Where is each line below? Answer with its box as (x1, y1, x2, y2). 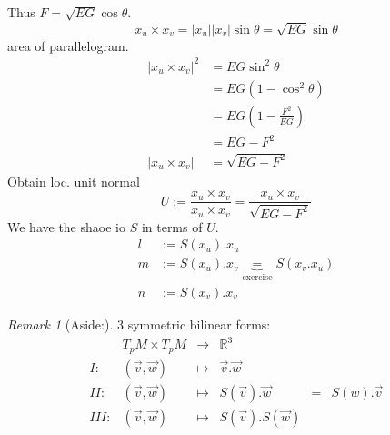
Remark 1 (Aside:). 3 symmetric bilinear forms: (7, 314, 271, 333)
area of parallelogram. (7, 35, 129, 55)
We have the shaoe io (7, 217, 125, 236)
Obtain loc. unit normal (7, 171, 140, 190)
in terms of (141, 217, 203, 236)
